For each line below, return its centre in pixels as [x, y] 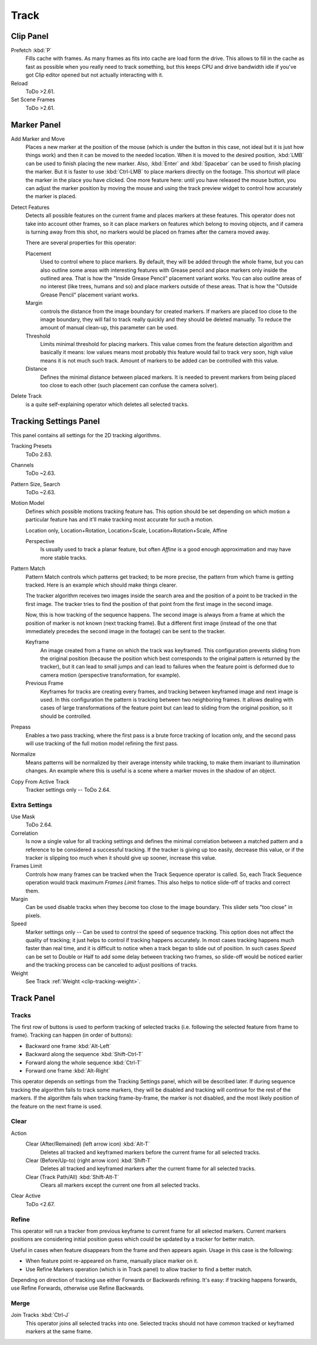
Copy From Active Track [40, 781]
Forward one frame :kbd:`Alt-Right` [68, 1071]
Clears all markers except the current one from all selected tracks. [120, 1185]
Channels [22, 465]
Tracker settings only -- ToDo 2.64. [68, 790]
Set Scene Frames [33, 99]
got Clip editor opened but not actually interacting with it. [95, 75]
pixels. [33, 915]
